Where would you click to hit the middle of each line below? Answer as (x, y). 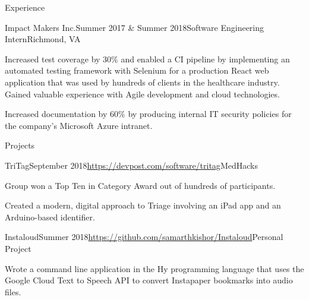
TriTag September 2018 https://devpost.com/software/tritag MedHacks (131, 165)
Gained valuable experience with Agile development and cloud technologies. (142, 94)
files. (13, 291)
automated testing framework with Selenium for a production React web (137, 70)
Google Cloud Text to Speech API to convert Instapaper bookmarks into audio (149, 280)
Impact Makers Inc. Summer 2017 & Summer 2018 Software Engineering (135, 27)
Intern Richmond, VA (43, 39)
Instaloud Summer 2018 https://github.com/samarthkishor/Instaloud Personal (144, 237)
